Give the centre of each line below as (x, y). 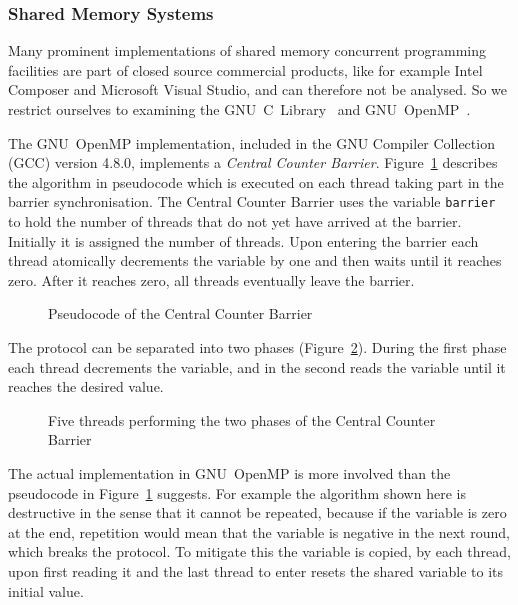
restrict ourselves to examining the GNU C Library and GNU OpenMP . (239, 109)
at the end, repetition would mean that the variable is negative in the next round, (259, 531)
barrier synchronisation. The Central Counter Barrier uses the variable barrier (252, 201)
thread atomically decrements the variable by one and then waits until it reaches (255, 260)
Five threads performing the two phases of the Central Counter (242, 419)
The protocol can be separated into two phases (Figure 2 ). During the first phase (257, 347)
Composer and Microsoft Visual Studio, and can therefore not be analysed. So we (258, 89)
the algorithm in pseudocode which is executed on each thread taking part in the (256, 181)
